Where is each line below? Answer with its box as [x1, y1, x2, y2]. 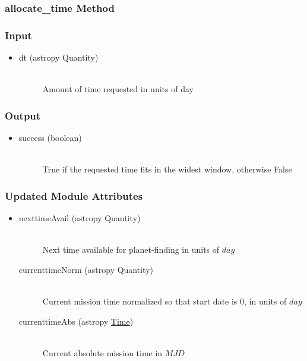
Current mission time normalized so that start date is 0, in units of [42, 295, 287, 307]
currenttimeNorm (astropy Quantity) [18, 263, 153, 275]
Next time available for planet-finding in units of [42, 243, 220, 256]
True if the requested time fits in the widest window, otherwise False [42, 163, 292, 175]
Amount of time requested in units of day [42, 83, 194, 95]
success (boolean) [18, 131, 82, 144]
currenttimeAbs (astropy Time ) [18, 315, 134, 327]
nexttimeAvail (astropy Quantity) [18, 212, 141, 224]
